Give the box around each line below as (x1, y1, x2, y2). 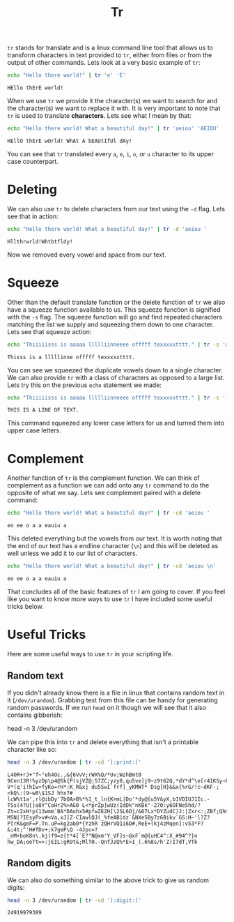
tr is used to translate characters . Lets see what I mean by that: (7, 112, 192, 120)
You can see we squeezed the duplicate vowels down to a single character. (7, 365, 223, 374)
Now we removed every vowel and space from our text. (7, 250, 166, 259)
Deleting (7, 182, 58, 197)
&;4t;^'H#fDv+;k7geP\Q (7, 826, 73, 833)
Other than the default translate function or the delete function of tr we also (7, 298, 226, 306)
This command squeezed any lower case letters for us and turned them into (7, 419, 225, 428)
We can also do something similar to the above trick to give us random (7, 876, 210, 884)
